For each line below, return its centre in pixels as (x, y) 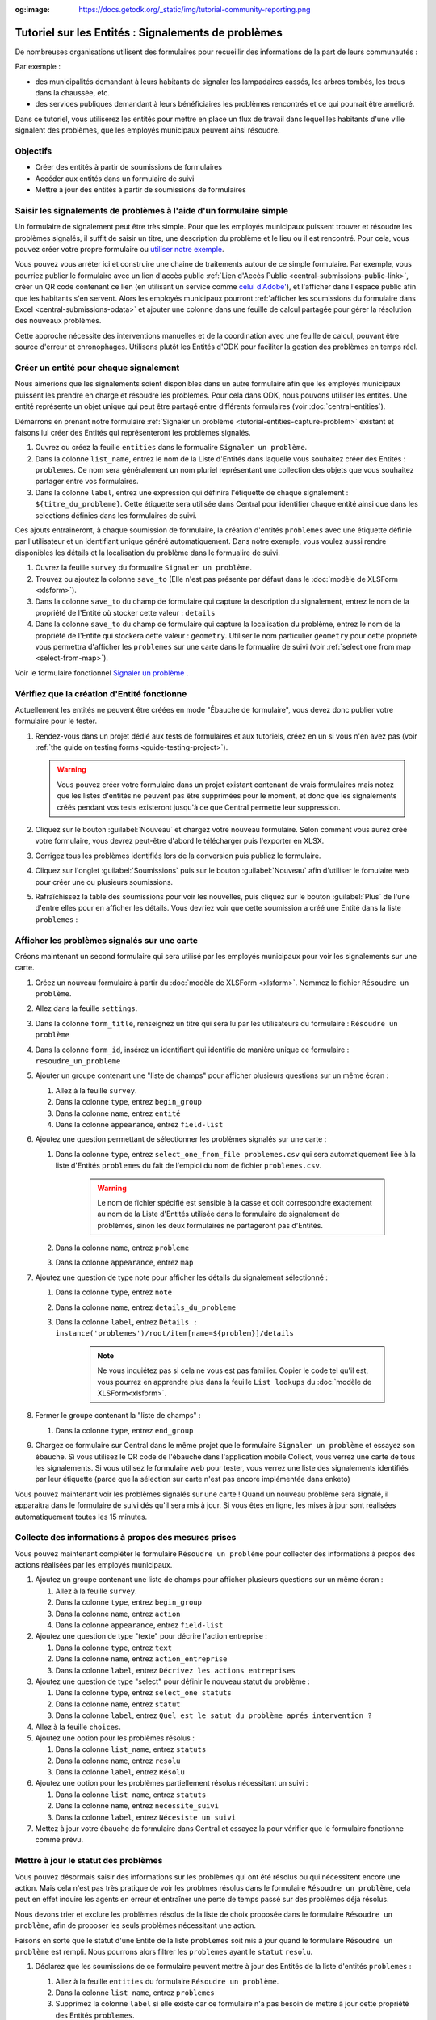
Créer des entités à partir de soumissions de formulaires (128, 167)
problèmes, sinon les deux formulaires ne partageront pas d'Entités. (210, 1225)
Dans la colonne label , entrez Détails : (126, 1322)
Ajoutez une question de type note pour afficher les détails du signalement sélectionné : (182, 1277)
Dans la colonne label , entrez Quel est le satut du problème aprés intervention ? (214, 1715)
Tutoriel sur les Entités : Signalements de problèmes (149, 32)
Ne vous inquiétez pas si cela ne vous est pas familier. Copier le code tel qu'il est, (233, 1370)
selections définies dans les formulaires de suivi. (116, 515)
